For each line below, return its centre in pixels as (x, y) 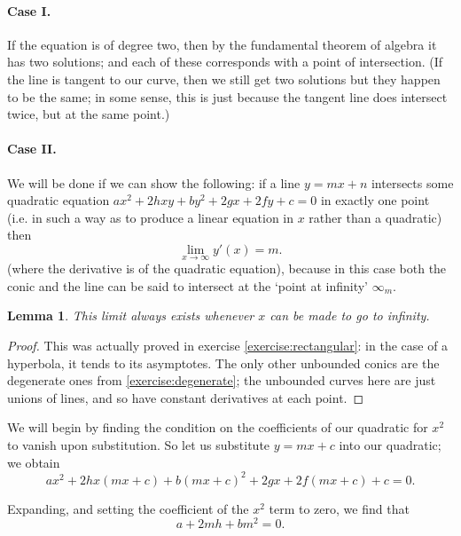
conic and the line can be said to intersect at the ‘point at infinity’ (188, 285)
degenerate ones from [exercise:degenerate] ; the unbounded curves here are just (222, 380)
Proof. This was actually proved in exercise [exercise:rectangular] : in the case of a (228, 345)
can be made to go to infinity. (350, 315)
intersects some (412, 182)
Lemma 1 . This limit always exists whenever (131, 315)
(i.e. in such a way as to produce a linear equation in (151, 217)
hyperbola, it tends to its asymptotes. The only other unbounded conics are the (223, 363)
